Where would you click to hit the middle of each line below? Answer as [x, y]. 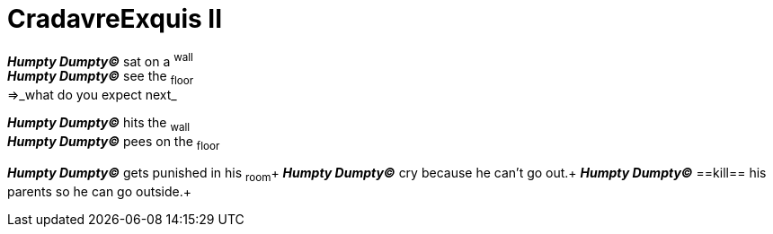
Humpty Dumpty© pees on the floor [114, 143]
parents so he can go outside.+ [99, 191]
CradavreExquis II [115, 19]
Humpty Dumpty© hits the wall [99, 124]
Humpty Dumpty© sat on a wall [100, 60]
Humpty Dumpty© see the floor [101, 78]
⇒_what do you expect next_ [92, 95]
